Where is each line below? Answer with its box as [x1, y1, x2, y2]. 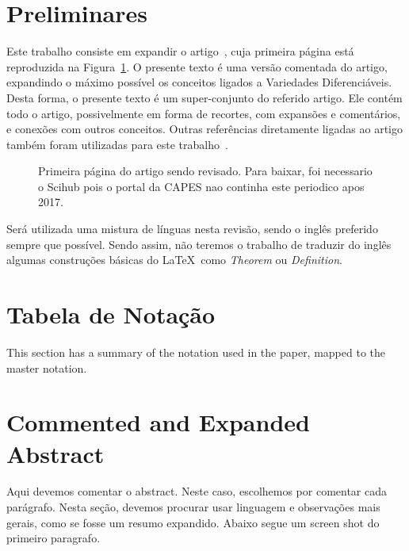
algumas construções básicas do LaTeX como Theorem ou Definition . [6, 251, 342, 268]
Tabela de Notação [6, 298, 216, 331]
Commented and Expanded [6, 406, 310, 438]
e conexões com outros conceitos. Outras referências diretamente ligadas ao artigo [6, 121, 403, 137]
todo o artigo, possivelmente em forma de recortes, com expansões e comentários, [6, 105, 401, 121]
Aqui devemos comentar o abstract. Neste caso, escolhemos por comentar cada [6, 483, 388, 499]
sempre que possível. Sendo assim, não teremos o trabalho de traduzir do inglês [6, 235, 392, 252]
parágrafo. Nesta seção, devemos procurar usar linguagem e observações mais [6, 499, 380, 515]
